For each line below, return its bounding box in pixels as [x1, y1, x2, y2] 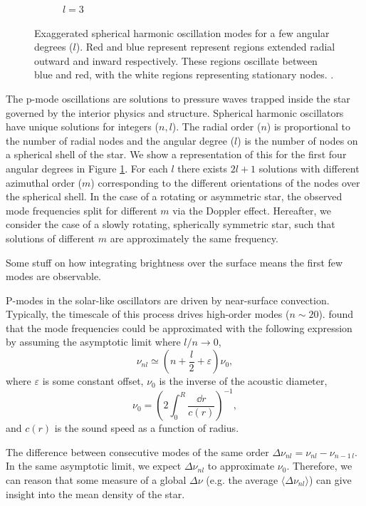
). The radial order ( [172, 119, 261, 134]
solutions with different [258, 160, 360, 175]
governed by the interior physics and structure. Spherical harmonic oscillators [6, 105, 344, 120]
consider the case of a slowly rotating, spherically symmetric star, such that [6, 217, 335, 232]
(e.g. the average [206, 472, 278, 487]
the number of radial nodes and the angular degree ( [6, 133, 235, 148]
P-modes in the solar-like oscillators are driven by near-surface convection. [6, 292, 330, 307]
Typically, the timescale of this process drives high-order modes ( [6, 306, 290, 321]
